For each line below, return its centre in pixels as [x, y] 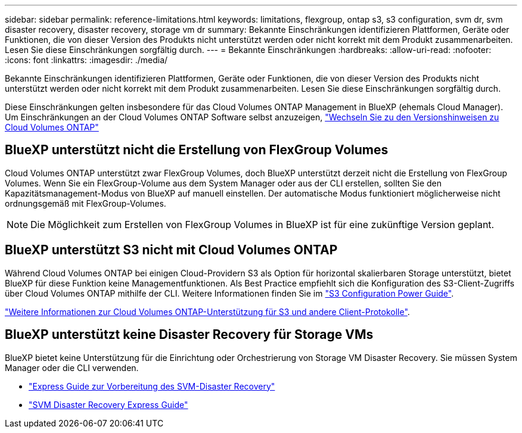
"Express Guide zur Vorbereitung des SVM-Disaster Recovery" [152, 386]
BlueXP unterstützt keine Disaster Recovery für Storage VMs [189, 335]
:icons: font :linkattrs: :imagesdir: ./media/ [86, 60]
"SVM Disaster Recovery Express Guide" [108, 404]
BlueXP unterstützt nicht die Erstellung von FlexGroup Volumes [197, 150]
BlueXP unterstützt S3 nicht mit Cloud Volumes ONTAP [171, 250]
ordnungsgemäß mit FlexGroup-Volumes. [86, 203]
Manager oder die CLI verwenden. [72, 367]
